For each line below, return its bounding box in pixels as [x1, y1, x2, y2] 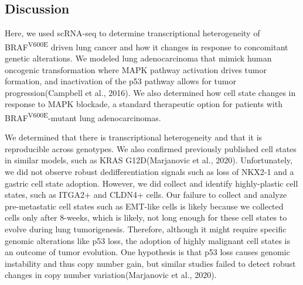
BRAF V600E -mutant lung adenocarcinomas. [5, 110, 161, 123]
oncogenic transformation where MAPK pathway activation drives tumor [5, 63, 267, 75]
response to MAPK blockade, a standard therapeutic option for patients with [5, 98, 282, 110]
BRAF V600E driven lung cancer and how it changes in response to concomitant [5, 39, 288, 53]
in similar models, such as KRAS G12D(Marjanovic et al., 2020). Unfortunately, [5, 154, 292, 166]
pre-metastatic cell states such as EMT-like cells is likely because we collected [5, 200, 284, 212]
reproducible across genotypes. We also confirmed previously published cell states [5, 142, 297, 154]
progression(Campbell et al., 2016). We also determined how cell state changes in [5, 86, 296, 98]
